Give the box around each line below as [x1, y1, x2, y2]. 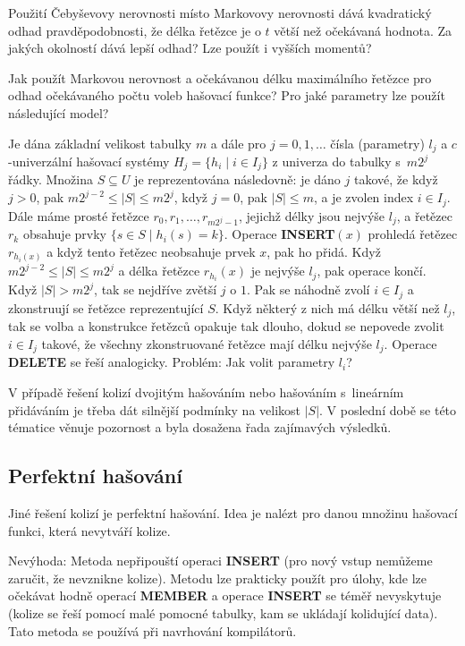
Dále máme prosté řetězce [8, 206, 149, 225]
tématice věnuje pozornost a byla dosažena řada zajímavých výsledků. [8, 418, 392, 437]
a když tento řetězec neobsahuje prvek [46, 242, 256, 260]
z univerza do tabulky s [272, 152, 401, 171]
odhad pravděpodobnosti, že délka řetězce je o [8, 21, 261, 39]
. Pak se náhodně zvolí [246, 280, 370, 299]
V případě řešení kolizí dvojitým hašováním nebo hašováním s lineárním [8, 383, 404, 402]
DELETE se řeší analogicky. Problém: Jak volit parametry [8, 353, 335, 371]
